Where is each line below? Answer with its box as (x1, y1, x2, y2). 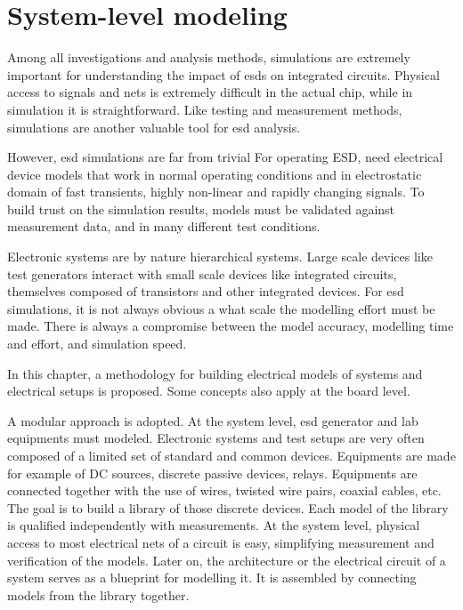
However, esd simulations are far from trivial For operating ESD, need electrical (7, 148, 443, 166)
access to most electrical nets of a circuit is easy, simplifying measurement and (7, 533, 435, 551)
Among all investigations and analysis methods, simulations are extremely (7, 48, 410, 67)
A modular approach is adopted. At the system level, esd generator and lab (7, 411, 418, 429)
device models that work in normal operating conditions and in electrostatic (7, 165, 422, 183)
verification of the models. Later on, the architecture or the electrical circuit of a (7, 550, 446, 569)
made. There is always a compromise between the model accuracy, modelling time (7, 317, 454, 335)
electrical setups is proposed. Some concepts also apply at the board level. (7, 381, 410, 400)
